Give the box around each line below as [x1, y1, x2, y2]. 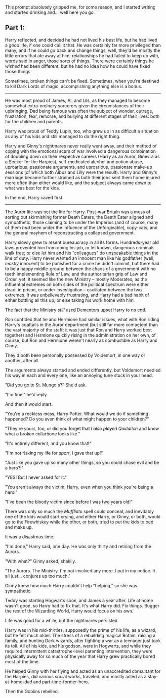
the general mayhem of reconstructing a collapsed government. [5, 230, 135, 235]
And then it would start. [5, 401, 53, 407]
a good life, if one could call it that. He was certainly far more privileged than [5, 42, 161, 48]
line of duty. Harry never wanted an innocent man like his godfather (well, [5, 255, 155, 261]
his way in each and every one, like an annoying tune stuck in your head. [5, 372, 153, 378]
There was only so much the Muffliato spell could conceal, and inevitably [5, 508, 154, 514]
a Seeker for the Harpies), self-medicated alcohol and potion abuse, [5, 158, 144, 165]
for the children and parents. [5, 118, 63, 124]
